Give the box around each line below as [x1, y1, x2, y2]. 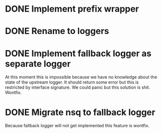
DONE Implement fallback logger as [5, 48, 152, 59]
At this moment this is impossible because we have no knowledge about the [5, 74, 157, 80]
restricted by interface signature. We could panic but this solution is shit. [5, 84, 150, 90]
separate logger [5, 58, 71, 69]
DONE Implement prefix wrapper [5, 3, 140, 15]
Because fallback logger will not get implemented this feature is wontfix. [5, 123, 150, 129]
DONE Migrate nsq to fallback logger [5, 107, 156, 117]
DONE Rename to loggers [5, 26, 109, 37]
